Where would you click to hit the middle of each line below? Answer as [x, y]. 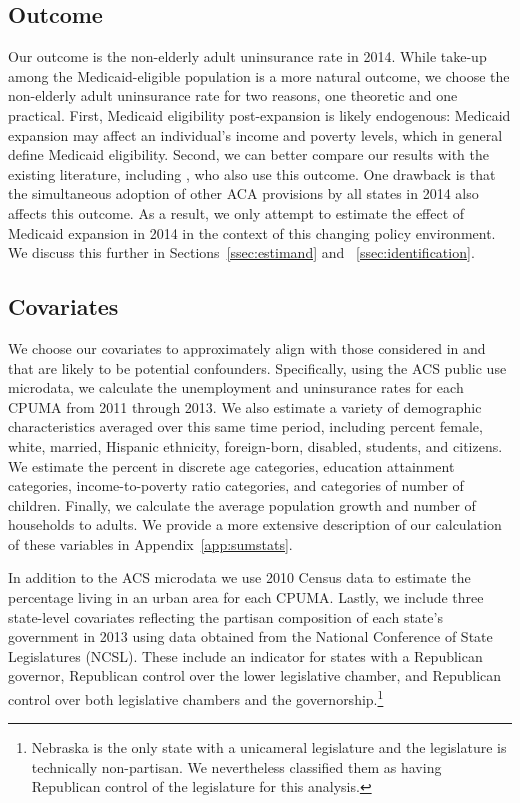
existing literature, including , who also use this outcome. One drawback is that [252, 173]
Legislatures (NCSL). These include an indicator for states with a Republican [245, 655]
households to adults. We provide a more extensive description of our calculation [255, 524]
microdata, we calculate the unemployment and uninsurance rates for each [236, 387]
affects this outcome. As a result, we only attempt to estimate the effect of [236, 212]
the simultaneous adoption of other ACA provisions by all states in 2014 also [243, 193]
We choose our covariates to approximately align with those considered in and [247, 347]
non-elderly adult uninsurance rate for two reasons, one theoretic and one [233, 95]
